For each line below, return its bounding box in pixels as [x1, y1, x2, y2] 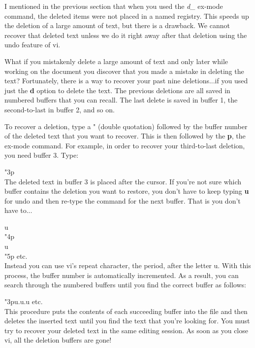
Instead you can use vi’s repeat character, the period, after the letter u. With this [4, 260, 251, 271]
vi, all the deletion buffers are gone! [4, 335, 112, 345]
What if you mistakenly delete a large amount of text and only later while [4, 56, 228, 66]
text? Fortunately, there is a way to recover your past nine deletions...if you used [4, 75, 248, 86]
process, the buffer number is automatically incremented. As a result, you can [4, 270, 239, 280]
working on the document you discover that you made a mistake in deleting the [4, 66, 244, 76]
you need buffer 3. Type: [4, 150, 79, 160]
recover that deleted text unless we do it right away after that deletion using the [4, 30, 247, 40]
